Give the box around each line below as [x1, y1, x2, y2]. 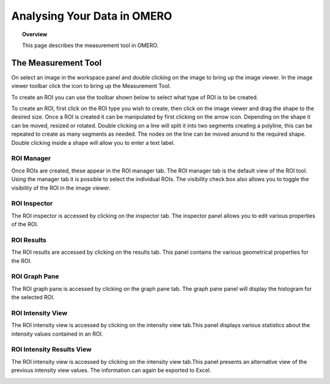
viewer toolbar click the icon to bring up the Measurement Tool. [11, 83, 171, 90]
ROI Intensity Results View [11, 345, 92, 354]
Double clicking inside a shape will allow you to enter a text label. [11, 139, 175, 146]
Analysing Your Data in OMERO [11, 9, 172, 23]
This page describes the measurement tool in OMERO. [22, 42, 159, 49]
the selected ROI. [11, 294, 55, 301]
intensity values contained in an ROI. [11, 330, 103, 338]
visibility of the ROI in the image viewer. [11, 184, 111, 191]
